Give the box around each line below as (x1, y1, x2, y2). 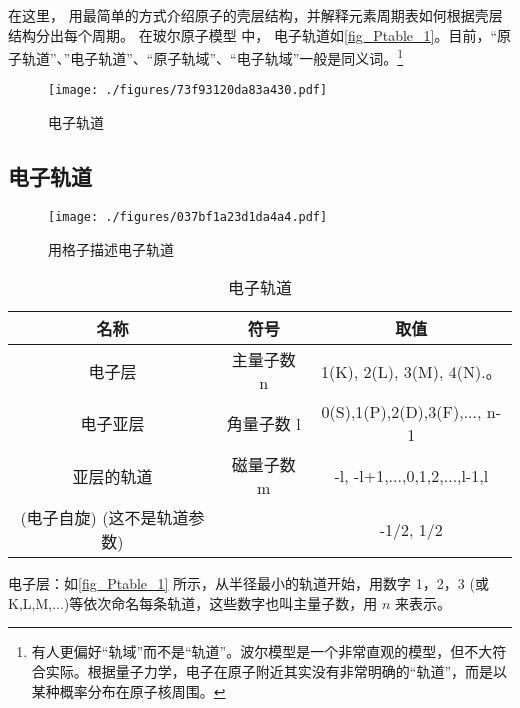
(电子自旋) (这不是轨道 (20, 506, 189, 530)
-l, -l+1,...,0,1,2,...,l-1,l (334, 464, 489, 488)
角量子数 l (226, 412, 301, 436)
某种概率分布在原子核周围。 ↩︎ (31, 680, 226, 701)
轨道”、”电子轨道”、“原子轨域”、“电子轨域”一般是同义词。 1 (21, 45, 404, 68)
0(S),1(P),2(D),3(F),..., (321, 400, 482, 424)
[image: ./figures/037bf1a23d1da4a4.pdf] (48, 209, 328, 224)
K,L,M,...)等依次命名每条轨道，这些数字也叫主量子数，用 (8, 592, 378, 613)
